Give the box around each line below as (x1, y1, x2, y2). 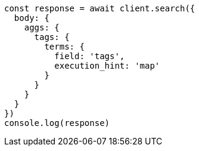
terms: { (44, 42, 85, 51)
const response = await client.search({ (4, 4, 195, 13)
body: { (14, 13, 49, 23)
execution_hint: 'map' (54, 61, 160, 70)
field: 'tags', (54, 51, 125, 61)
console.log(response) (4, 118, 110, 128)
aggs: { (24, 23, 60, 32)
